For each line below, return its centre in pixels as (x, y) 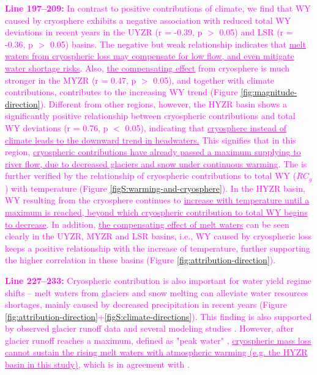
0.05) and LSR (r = (256, 32)
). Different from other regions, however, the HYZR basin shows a (163, 104)
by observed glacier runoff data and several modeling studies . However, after (149, 328)
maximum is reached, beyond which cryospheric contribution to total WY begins (156, 212)
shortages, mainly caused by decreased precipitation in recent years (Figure (146, 304)
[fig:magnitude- (269, 92)
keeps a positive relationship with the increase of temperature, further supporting (158, 248)
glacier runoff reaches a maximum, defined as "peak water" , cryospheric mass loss (158, 340)
